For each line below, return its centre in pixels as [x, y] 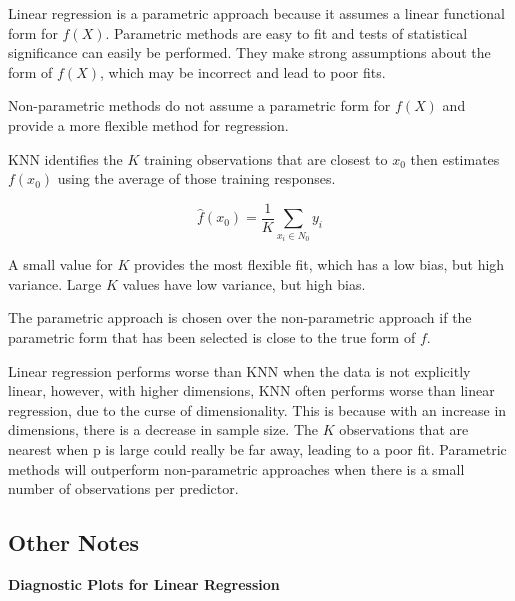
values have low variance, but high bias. [244, 283]
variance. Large [55, 283]
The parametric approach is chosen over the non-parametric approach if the [240, 317]
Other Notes [73, 542]
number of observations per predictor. [123, 488]
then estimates [455, 158]
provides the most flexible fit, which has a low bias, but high [319, 264]
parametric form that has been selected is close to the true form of [212, 336]
